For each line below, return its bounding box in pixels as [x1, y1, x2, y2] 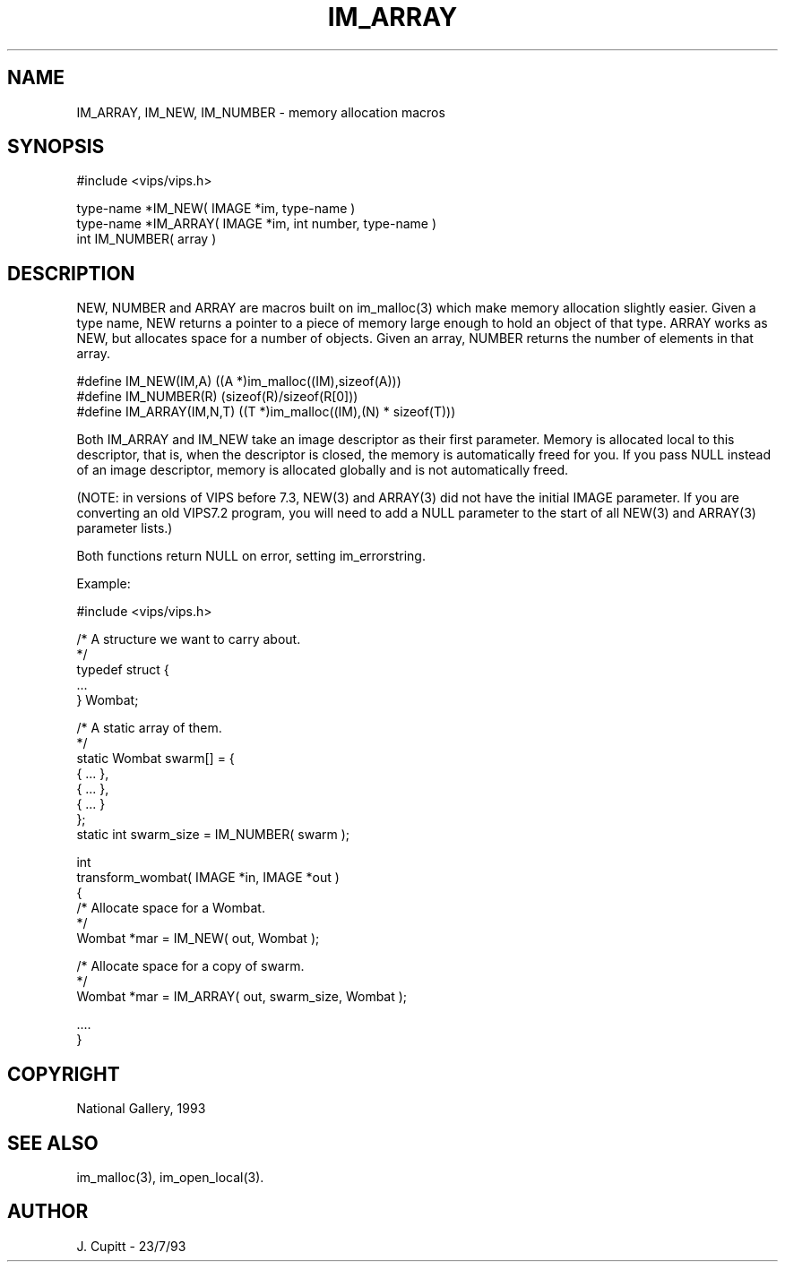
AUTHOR [7, 1200, 89, 1223]
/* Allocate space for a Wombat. [76, 900, 265, 916]
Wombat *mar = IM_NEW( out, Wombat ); [76, 930, 320, 947]
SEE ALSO [7, 1131, 99, 1154]
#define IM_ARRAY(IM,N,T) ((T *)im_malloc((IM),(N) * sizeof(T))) [76, 404, 456, 420]
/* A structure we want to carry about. [76, 631, 301, 647]
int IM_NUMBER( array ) [76, 231, 217, 247]
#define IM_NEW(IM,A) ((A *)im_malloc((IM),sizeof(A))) [76, 373, 401, 390]
